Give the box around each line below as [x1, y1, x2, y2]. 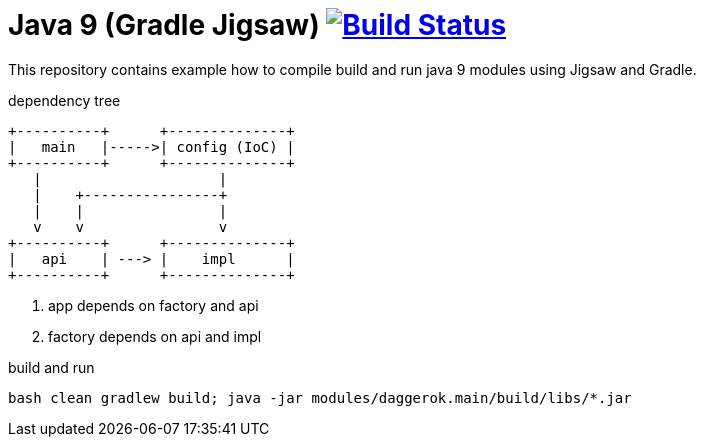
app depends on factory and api [48, 296, 259, 314]
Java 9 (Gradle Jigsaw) [8, 8, 320, 42]
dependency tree [8, 91, 121, 109]
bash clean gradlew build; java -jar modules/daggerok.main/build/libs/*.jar [8, 389, 632, 406]
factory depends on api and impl [48, 327, 262, 345]
